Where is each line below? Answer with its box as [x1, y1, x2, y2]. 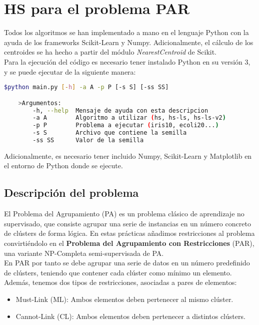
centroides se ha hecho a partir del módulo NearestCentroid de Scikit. [4, 47, 217, 57]
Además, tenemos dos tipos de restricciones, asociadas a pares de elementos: [4, 277, 237, 287]
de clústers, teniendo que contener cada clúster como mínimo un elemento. [4, 267, 232, 277]
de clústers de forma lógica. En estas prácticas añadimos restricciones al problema [4, 228, 255, 238]
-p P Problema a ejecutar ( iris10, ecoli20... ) [32, 122, 219, 129]
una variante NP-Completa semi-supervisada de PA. [4, 247, 164, 258]
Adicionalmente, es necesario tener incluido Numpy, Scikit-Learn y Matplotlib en [4, 150, 252, 161]
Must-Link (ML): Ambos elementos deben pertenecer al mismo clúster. [15, 294, 233, 304]
